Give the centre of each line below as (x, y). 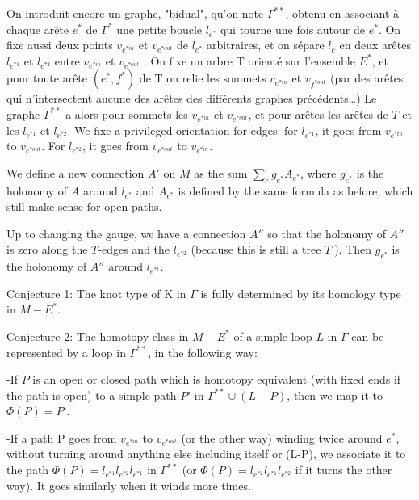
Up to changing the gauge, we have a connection (126, 233)
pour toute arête (47, 78)
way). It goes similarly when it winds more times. (129, 485)
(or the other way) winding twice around (282, 437)
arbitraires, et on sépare (265, 45)
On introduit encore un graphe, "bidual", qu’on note (135, 13)
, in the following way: (203, 352)
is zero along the (47, 249)
